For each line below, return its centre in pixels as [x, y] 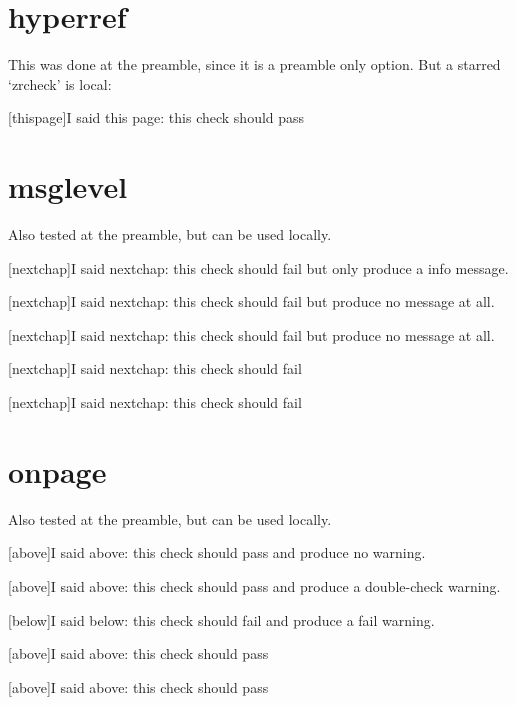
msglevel [68, 186]
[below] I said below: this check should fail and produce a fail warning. [221, 619]
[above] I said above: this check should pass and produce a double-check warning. [254, 585]
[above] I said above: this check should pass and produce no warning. [217, 552]
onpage [57, 470]
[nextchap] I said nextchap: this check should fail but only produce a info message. [258, 267]
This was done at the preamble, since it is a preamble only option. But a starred [254, 64]
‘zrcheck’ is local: [60, 83]
